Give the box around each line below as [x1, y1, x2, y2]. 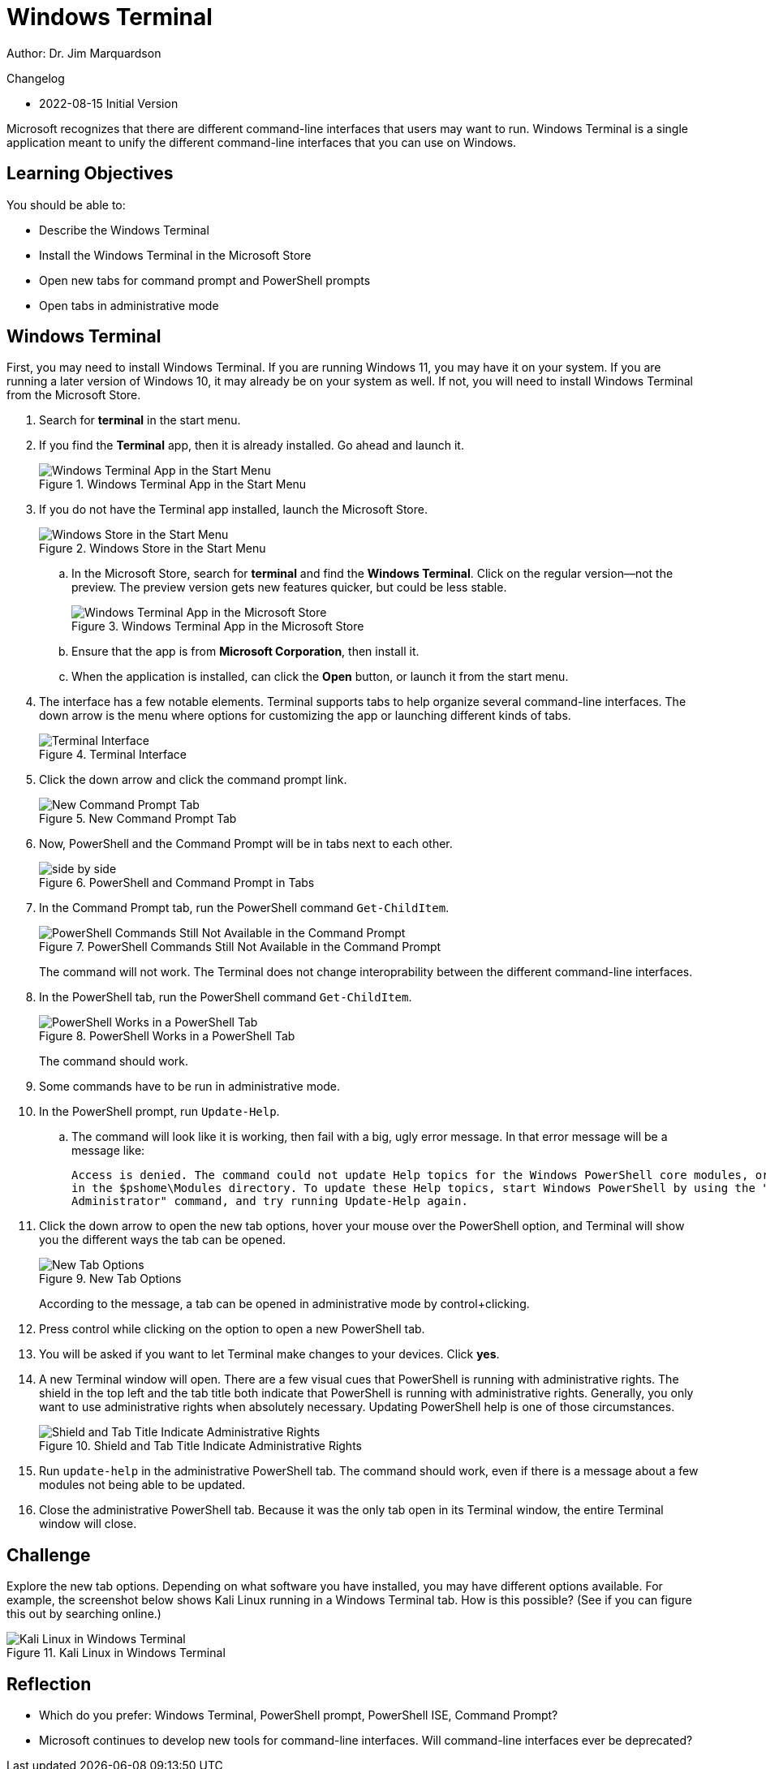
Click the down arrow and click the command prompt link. [39, 773, 347, 787]
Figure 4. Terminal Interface [39, 747, 187, 762]
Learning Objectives [6, 163, 174, 184]
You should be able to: [6, 197, 126, 212]
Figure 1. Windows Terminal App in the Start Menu [39, 477, 307, 492]
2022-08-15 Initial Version [39, 96, 179, 110]
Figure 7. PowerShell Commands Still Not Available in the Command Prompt [39, 940, 441, 954]
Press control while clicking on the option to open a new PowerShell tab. [39, 1322, 425, 1336]
